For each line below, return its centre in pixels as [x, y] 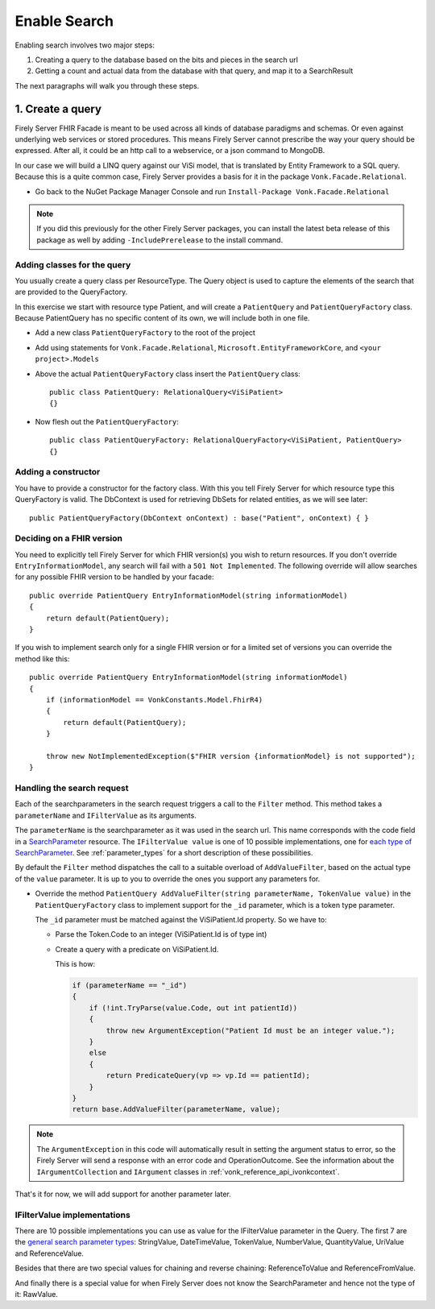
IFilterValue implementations [72, 1215]
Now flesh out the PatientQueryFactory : [107, 421]
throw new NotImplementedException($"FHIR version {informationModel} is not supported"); [231, 756]
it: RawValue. [36, 1295]
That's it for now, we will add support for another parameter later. [123, 1194]
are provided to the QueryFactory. [71, 292]
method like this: [42, 659]
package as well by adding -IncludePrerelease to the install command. [160, 240]
